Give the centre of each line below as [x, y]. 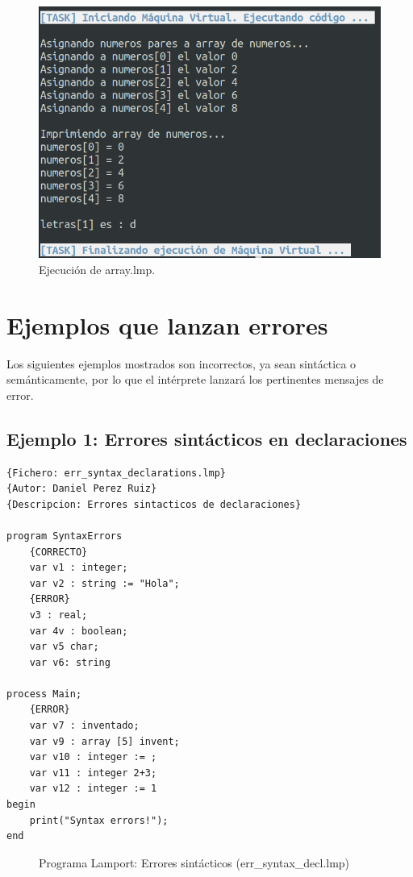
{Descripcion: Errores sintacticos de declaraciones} [154, 504]
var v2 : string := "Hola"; [104, 583]
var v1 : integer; [79, 568]
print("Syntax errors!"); [99, 820]
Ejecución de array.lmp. [97, 269]
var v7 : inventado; [84, 726]
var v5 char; [64, 647]
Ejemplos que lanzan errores [167, 324]
